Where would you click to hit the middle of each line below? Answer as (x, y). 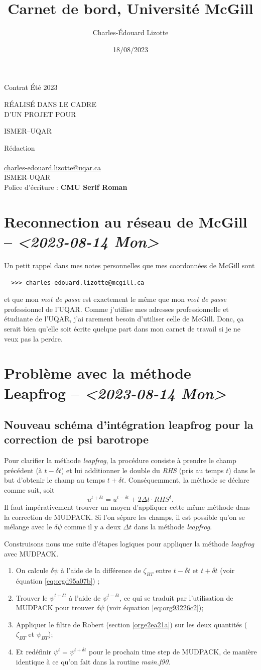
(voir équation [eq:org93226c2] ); (155, 607)
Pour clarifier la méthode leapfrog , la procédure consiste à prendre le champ (120, 460)
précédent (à (23, 470)
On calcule (32, 570)
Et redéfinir (34, 652)
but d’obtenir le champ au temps (55, 480)
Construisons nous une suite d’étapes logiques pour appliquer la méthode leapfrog (129, 543)
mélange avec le (28, 527)
